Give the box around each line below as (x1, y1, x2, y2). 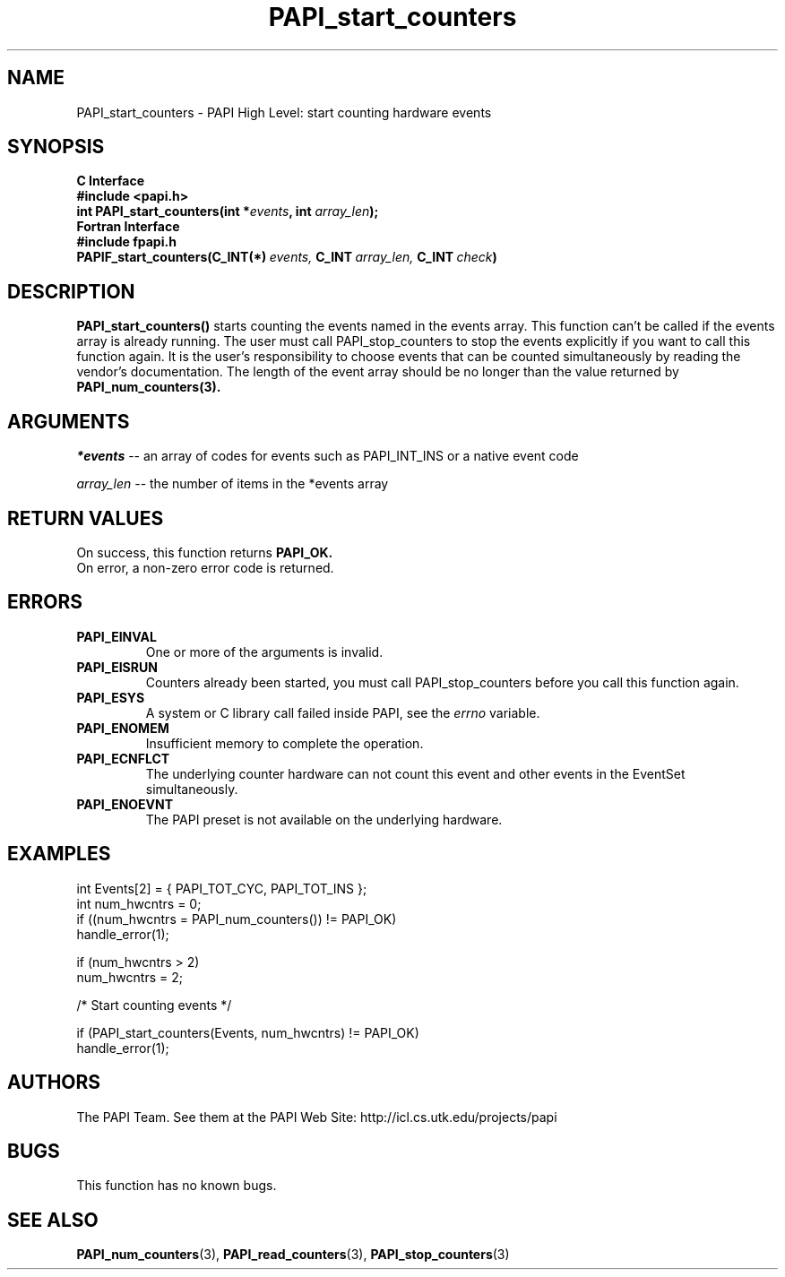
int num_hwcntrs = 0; (76, 895, 202, 911)
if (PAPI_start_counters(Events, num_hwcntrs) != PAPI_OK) (76, 1024, 419, 1040)
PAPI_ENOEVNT (76, 796, 174, 812)
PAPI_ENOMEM (76, 720, 169, 736)
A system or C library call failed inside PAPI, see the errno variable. (145, 704, 540, 720)
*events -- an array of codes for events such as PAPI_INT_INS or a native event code (76, 448, 579, 464)
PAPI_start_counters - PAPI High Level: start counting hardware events (76, 104, 492, 120)
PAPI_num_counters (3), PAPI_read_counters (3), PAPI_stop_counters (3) (76, 1247, 510, 1263)
